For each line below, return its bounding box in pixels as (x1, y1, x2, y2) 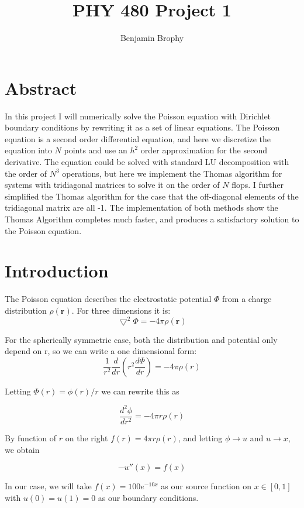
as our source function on (161, 480, 251, 492)
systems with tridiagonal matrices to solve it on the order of (5, 179, 220, 191)
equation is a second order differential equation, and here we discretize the (5, 132, 271, 145)
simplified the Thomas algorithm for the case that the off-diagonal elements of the (5, 190, 299, 202)
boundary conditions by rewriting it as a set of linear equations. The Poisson (5, 121, 280, 133)
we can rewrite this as (101, 385, 179, 397)
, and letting (178, 431, 223, 444)
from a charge (222, 293, 272, 305)
